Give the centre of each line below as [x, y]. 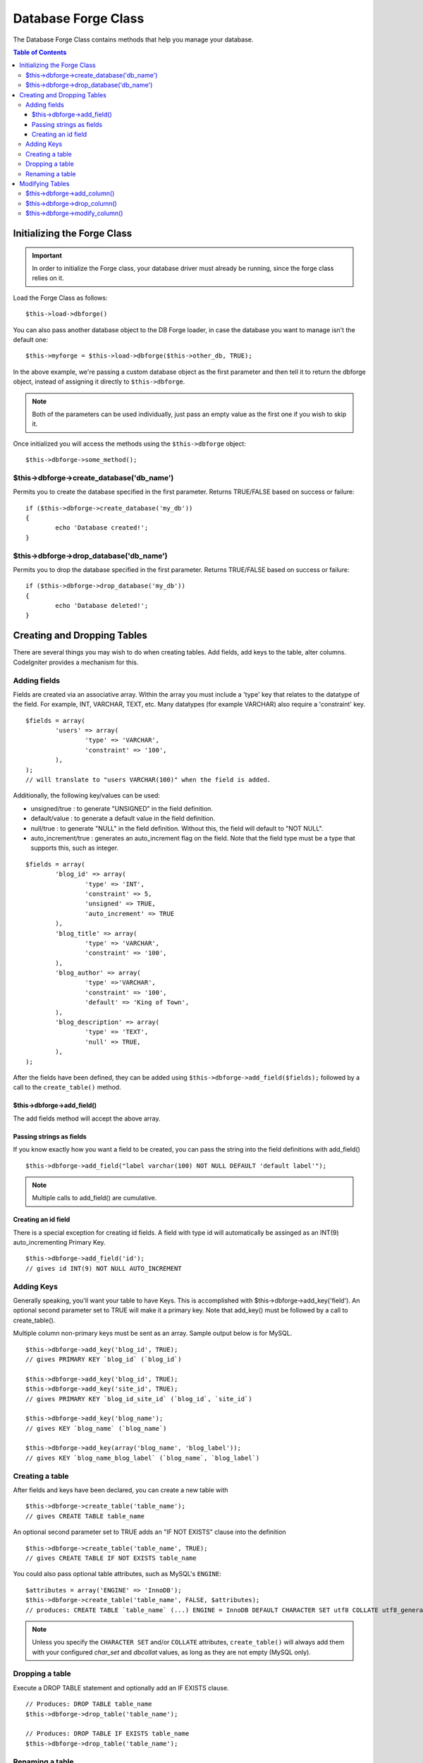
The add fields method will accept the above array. [87, 1118]
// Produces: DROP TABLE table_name [89, 1704]
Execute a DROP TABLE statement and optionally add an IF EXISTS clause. [121, 1688]
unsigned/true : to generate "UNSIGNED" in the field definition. [122, 808]
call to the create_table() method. [67, 1087]
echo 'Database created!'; [102, 528]
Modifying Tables [44, 184]
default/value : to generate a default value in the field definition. [123, 819]
